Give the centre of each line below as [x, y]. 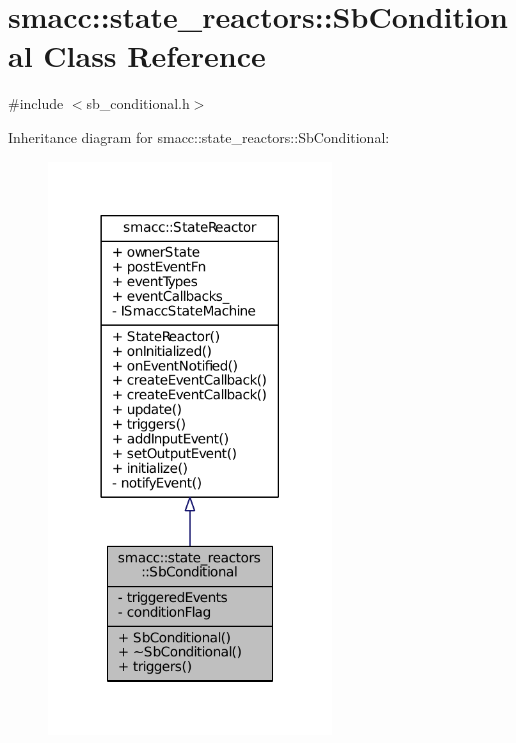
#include [36, 103]
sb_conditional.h [138, 103]
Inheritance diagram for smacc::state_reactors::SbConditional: [199, 136]
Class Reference [154, 55]
